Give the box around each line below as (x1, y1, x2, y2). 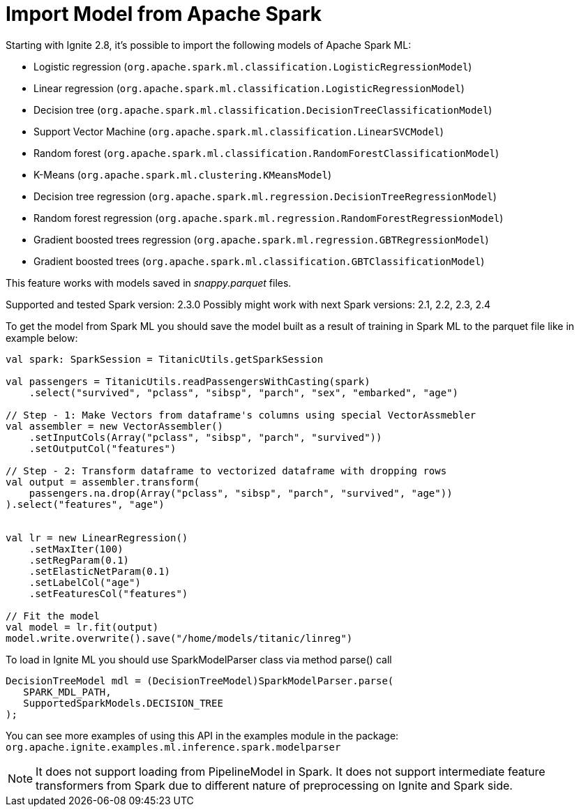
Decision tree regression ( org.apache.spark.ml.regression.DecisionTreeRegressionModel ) (33, 190, 497, 202)
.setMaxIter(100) (29, 543, 123, 555)
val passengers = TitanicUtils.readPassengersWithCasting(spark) (6, 375, 370, 387)
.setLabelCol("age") (29, 576, 141, 588)
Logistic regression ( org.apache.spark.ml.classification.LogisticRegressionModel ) (33, 60, 472, 73)
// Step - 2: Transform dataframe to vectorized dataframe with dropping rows (6, 465, 447, 476)
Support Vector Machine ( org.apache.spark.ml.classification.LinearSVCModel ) (33, 125, 444, 137)
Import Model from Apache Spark (6, 2, 322, 26)
